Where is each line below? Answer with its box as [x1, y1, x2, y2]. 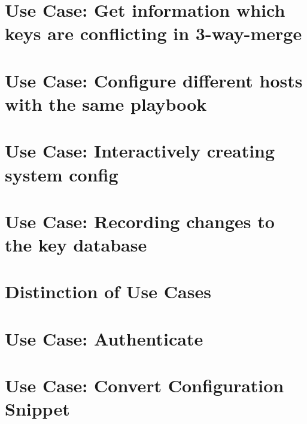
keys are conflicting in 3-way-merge [5, 21, 302, 46]
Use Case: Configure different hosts [5, 68, 303, 92]
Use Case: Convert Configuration [5, 373, 284, 398]
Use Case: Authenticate [5, 326, 203, 350]
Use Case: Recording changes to [5, 208, 275, 233]
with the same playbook [5, 91, 207, 116]
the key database [5, 232, 147, 257]
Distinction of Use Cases [5, 279, 211, 304]
